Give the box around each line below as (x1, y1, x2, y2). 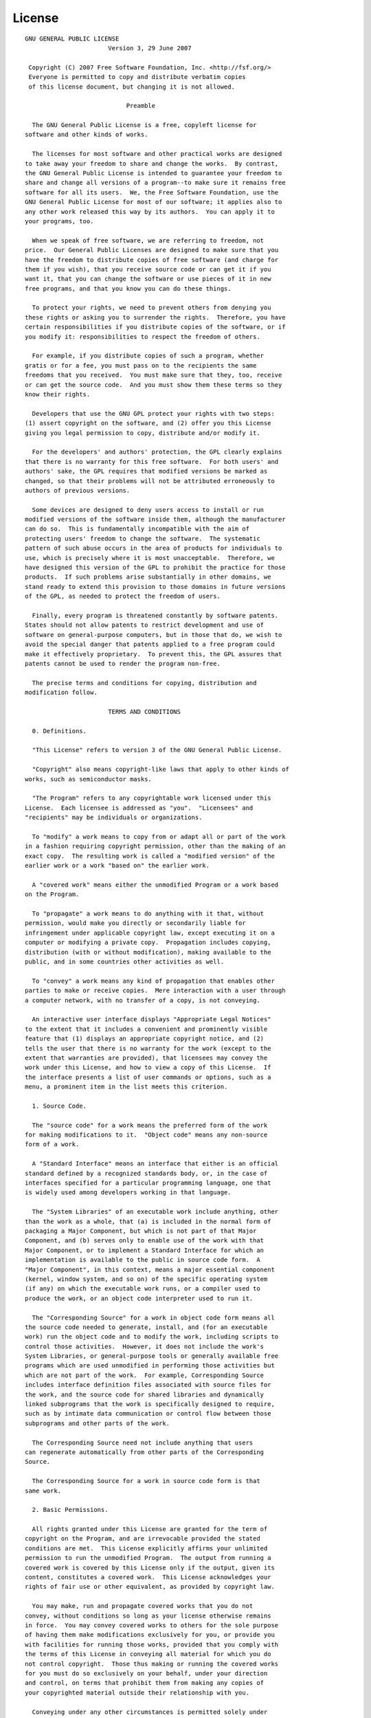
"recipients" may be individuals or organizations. (25, 814, 203, 821)
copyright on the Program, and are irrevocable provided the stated (25, 1535, 260, 1543)
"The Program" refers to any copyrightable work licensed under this (32, 794, 271, 802)
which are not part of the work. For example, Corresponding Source (25, 1371, 265, 1379)
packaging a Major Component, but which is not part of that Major (25, 1227, 257, 1235)
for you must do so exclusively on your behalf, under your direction (25, 1669, 268, 1677)
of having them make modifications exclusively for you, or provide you (25, 1631, 275, 1639)
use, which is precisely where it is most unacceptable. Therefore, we (25, 554, 275, 561)
